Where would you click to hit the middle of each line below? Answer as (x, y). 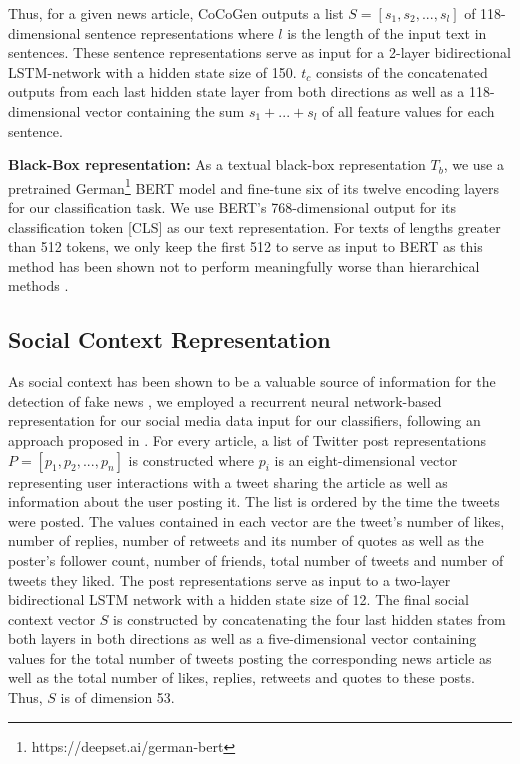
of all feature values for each (408, 110)
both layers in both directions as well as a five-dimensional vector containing (242, 638)
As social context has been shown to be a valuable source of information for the (252, 381)
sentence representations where (179, 32)
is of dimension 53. (117, 697)
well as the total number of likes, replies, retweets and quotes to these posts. (241, 677)
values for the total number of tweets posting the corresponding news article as (250, 657)
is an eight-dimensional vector (366, 459)
